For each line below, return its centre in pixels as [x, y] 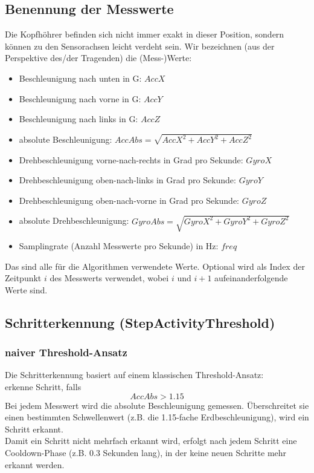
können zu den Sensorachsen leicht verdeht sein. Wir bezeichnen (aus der [140, 46]
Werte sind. [26, 289]
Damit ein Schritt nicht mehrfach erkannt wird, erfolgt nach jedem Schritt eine [151, 441]
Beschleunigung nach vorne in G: [80, 98]
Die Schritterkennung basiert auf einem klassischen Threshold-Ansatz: [134, 375]
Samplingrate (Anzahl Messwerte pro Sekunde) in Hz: [119, 245]
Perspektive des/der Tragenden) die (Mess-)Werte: [98, 58]
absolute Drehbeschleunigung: [74, 220]
